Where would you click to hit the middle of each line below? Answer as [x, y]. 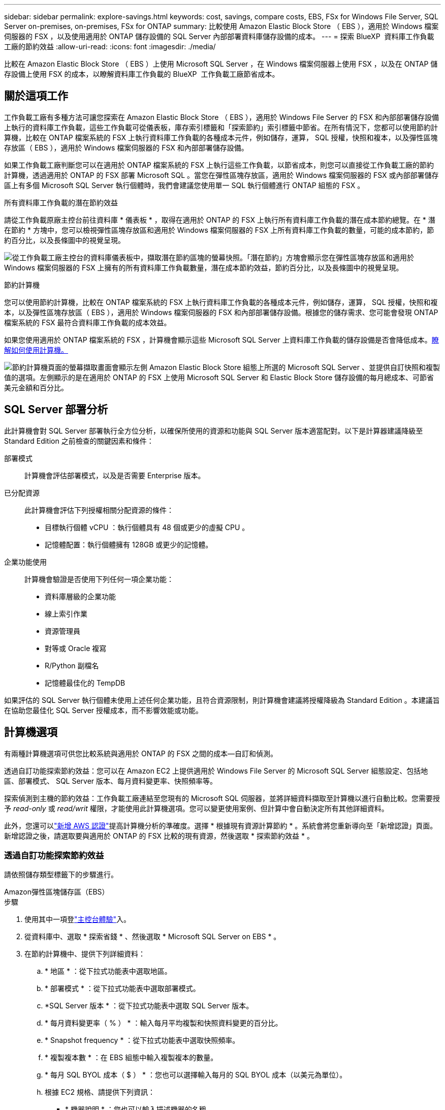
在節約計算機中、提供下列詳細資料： [85, 954]
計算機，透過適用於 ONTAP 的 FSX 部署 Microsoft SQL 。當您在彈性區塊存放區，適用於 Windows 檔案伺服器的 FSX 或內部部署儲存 [221, 175]
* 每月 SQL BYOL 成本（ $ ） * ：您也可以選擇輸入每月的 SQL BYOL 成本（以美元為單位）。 [196, 1075]
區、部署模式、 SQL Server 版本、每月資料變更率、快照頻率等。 [111, 781]
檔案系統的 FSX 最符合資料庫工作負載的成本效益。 [88, 322]
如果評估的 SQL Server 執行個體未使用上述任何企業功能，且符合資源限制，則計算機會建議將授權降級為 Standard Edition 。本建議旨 [222, 700]
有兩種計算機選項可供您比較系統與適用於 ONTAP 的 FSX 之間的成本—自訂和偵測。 [141, 753]
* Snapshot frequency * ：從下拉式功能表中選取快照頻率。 [142, 1040]
